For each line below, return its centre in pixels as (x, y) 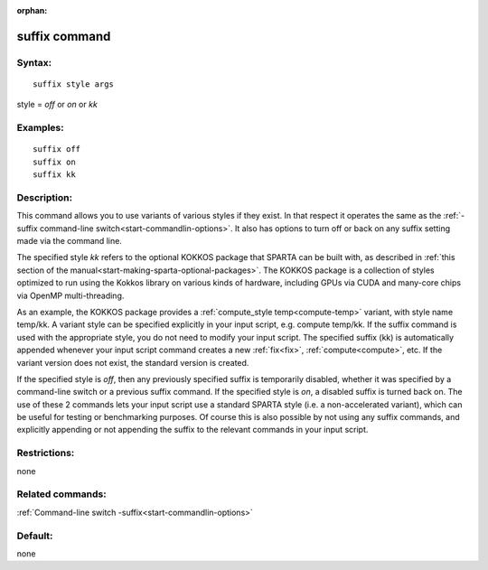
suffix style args (74, 84)
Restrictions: (46, 453)
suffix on (54, 162)
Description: (44, 197)
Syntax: (34, 62)
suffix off (57, 150)
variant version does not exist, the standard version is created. (133, 362)
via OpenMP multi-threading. (70, 295)
